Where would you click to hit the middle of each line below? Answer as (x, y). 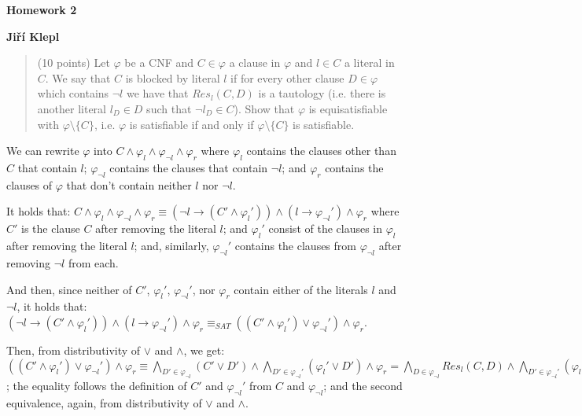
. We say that (78, 77)
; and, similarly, (171, 246)
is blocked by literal (173, 77)
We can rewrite (43, 151)
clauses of (29, 184)
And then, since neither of (69, 289)
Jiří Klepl (33, 36)
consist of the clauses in (326, 228)
